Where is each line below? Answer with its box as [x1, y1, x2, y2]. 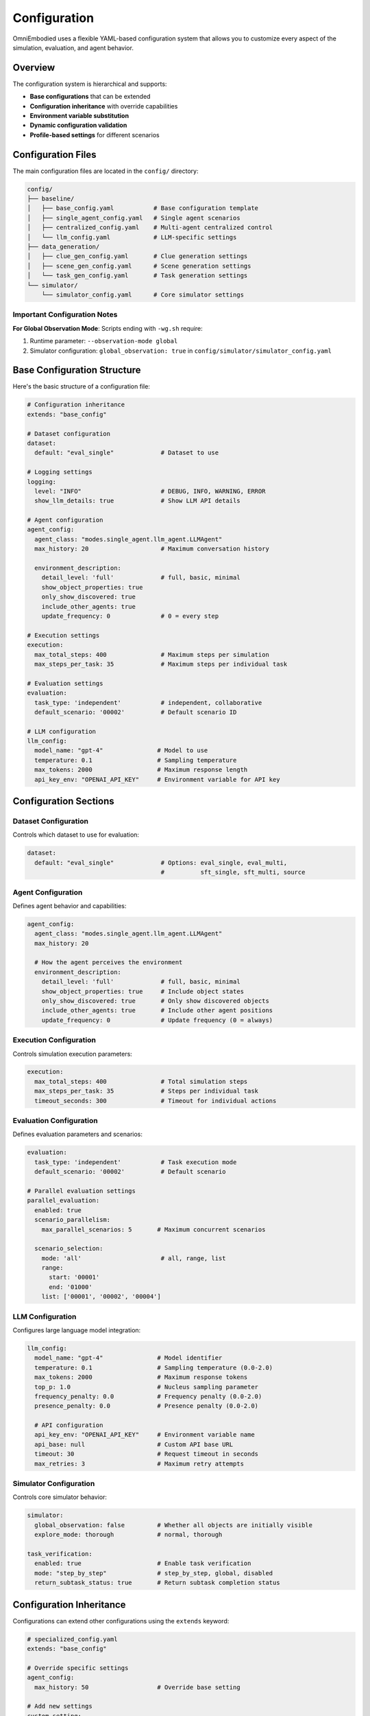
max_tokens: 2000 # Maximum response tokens [34, 1373, 248, 1381]
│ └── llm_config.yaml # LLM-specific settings [27, 233, 237, 241]
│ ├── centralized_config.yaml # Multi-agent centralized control [27, 224, 273, 231]
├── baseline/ [27, 195, 75, 202]
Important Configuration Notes [12, 310, 118, 319]
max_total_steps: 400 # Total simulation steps [34, 1078, 248, 1085]
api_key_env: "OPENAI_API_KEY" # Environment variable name [34, 1431, 255, 1439]
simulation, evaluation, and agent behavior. [12, 43, 134, 51]
